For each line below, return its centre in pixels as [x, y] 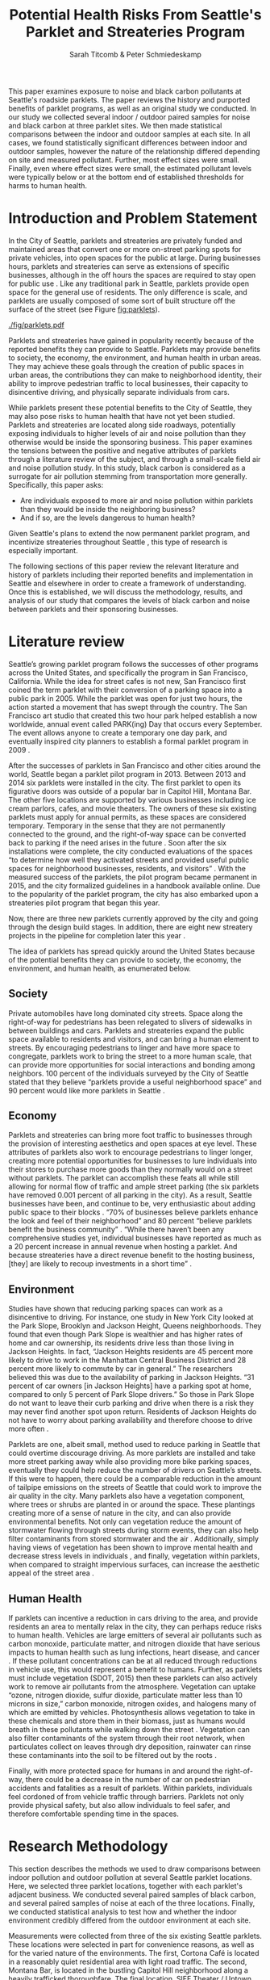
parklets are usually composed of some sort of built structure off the [122, 300]
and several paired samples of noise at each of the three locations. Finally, [132, 1903]
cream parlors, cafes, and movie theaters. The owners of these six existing [133, 808]
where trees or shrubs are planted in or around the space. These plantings [132, 1504]
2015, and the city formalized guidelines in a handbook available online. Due [134, 885]
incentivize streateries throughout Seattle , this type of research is [118, 542]
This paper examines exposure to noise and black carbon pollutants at [125, 91]
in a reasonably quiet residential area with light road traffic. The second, [128, 1961]
